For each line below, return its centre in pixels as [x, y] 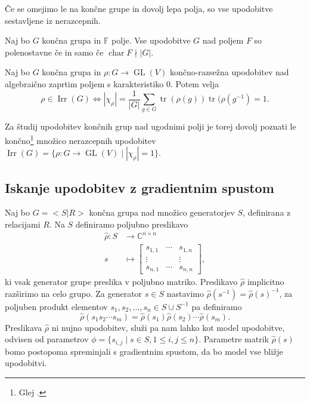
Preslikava [24, 327]
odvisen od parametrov [47, 339]
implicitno [266, 282]
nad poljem [223, 40]
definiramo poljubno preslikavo [132, 224]
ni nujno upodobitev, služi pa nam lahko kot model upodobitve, [168, 327]
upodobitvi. [26, 363]
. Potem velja [195, 83]
